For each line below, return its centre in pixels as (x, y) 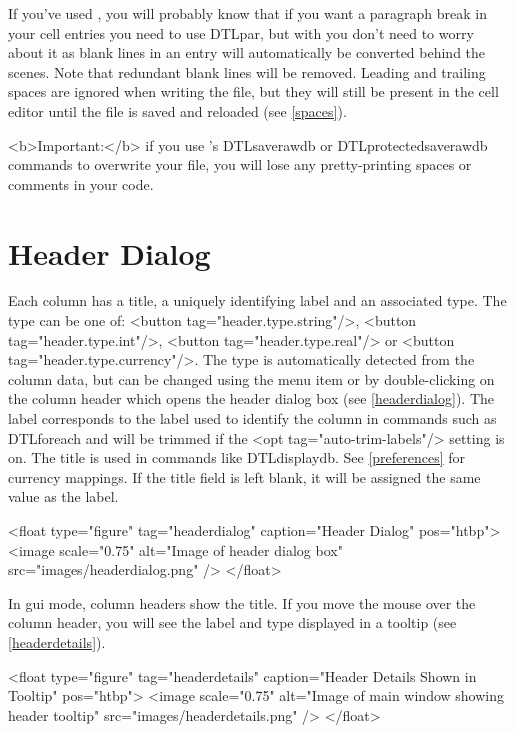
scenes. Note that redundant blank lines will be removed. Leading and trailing (247, 71)
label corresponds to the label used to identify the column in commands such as (252, 418)
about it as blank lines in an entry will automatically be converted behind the (247, 52)
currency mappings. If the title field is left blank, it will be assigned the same (244, 476)
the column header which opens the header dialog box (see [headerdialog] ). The (251, 398)
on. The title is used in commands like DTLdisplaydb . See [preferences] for (237, 457)
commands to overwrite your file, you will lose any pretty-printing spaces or (240, 164)
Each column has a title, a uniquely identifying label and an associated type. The (257, 300)
